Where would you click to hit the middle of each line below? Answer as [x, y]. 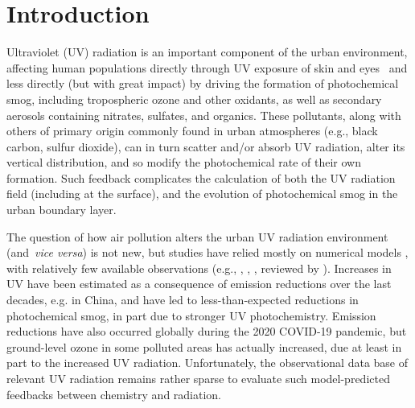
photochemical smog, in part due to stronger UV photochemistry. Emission [191, 315]
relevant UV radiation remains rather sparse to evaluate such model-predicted [198, 378]
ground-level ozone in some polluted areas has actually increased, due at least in [204, 346]
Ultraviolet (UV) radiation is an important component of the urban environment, [207, 52]
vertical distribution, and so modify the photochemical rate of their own [184, 162]
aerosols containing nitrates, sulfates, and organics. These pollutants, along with [204, 115]
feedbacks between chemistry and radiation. [114, 394]
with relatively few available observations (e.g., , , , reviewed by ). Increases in [199, 268]
